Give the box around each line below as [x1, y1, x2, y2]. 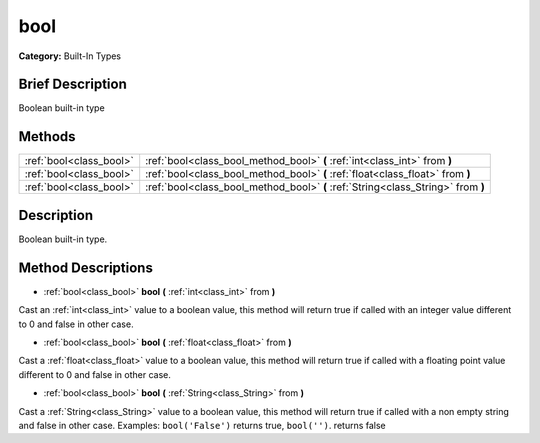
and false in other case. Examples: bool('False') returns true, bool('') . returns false [18, 419, 387, 431]
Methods [18, 128, 76, 145]
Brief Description [18, 76, 127, 93]
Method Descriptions [18, 259, 154, 276]
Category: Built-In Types [18, 50, 122, 62]
